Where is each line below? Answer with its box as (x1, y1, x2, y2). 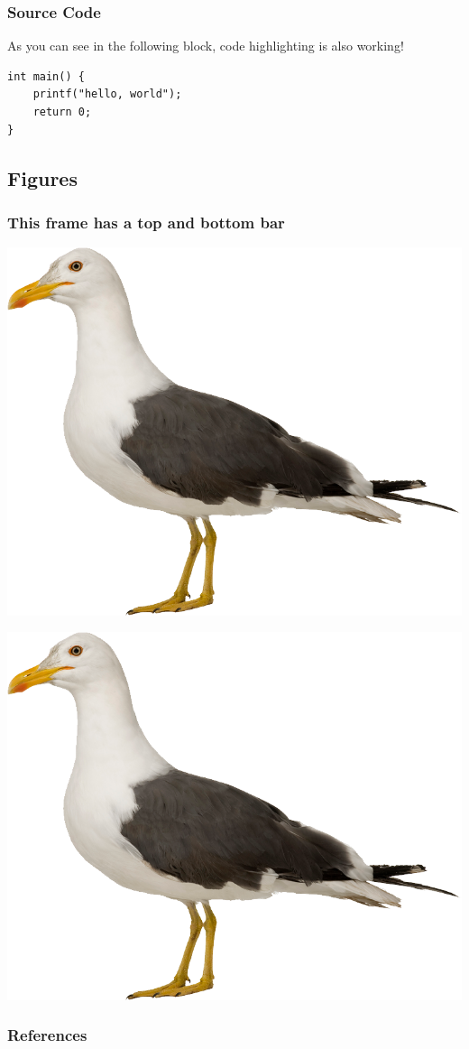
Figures (7, 163, 78, 191)
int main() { (7, 70, 85, 83)
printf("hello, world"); (32, 88, 182, 101)
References (7, 1024, 87, 1046)
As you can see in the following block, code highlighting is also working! (7, 36, 404, 55)
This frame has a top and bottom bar (7, 210, 285, 233)
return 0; (32, 106, 92, 118)
